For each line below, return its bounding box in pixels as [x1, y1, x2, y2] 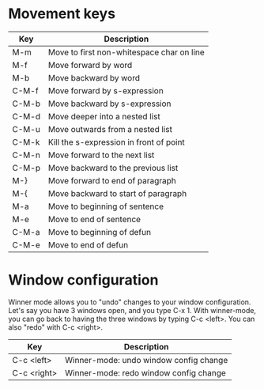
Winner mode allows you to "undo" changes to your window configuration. [8, 297, 251, 307]
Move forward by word [47, 59, 133, 70]
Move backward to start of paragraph [47, 187, 187, 198]
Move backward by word [47, 72, 141, 83]
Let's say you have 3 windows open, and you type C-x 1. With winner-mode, [8, 305, 257, 315]
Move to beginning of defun [47, 226, 152, 237]
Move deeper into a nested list [47, 111, 160, 122]
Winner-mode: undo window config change [64, 354, 228, 365]
